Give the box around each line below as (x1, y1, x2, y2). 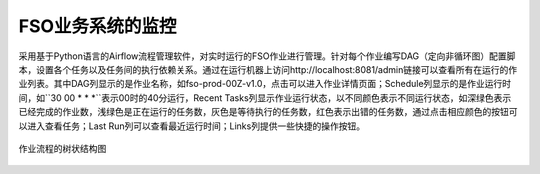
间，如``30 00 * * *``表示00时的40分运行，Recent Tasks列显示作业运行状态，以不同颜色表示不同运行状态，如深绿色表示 (18, 91, 512, 104)
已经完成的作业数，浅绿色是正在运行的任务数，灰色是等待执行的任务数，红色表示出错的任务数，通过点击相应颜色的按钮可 (18, 106, 518, 118)
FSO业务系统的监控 (18, 15, 177, 37)
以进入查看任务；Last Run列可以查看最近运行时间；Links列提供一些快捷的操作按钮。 (18, 120, 365, 132)
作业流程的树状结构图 (18, 142, 107, 154)
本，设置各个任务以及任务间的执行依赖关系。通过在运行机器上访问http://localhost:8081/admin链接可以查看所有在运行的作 (18, 63, 518, 75)
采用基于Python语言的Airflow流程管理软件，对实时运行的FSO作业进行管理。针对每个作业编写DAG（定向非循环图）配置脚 (18, 50, 516, 62)
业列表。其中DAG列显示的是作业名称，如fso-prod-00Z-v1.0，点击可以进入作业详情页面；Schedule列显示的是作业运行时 (18, 78, 512, 90)
